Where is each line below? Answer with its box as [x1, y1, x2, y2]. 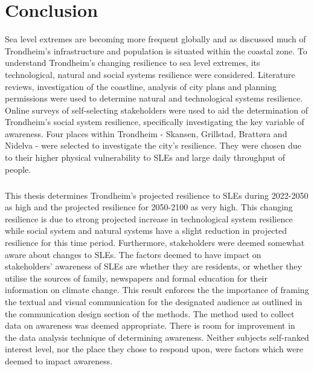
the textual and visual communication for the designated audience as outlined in [5, 295, 303, 308]
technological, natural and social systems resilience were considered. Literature [5, 68, 295, 80]
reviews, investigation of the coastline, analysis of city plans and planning [5, 80, 277, 92]
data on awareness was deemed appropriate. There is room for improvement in [5, 319, 295, 332]
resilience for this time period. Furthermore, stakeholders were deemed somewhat [5, 236, 305, 248]
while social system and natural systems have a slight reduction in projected [5, 224, 287, 237]
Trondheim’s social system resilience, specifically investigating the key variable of [5, 115, 304, 128]
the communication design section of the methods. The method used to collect [5, 307, 295, 320]
